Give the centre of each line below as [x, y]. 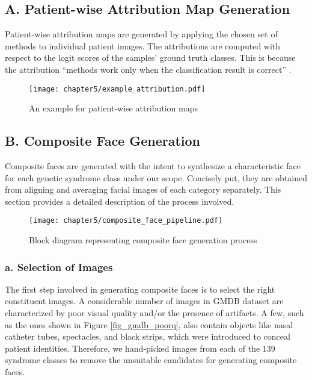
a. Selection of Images [59, 266]
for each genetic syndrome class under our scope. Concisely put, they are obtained [156, 177]
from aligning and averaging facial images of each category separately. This [143, 189]
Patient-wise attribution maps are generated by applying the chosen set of [141, 34]
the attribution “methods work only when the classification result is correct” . [148, 69]
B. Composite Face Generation [103, 141]
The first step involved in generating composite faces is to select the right [140, 289]
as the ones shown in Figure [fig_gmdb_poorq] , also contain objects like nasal [149, 324]
